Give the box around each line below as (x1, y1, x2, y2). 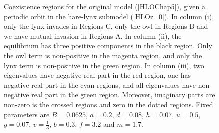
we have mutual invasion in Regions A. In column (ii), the (4, 30, 182, 41)
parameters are (4, 109, 50, 119)
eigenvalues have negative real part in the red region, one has (4, 70, 191, 80)
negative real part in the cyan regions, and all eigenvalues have (4, 79, 196, 90)
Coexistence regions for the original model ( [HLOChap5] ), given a (4, 1, 205, 11)
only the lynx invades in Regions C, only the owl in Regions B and (4, 21, 208, 31)
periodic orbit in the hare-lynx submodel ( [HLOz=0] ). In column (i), (4, 11, 214, 21)
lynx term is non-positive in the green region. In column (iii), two (4, 60, 204, 70)
